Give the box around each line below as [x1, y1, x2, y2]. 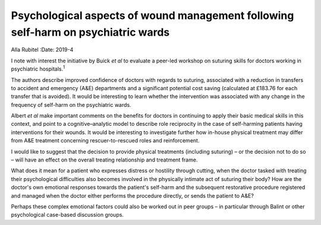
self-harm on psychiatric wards [11, 26, 170, 39]
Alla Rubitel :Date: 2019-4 [11, 46, 74, 53]
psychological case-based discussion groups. [11, 211, 124, 218]
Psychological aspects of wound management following [11, 9, 294, 22]
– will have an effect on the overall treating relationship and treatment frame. [11, 156, 198, 163]
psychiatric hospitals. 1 [11, 64, 65, 72]
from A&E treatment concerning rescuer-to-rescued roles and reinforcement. [11, 137, 200, 144]
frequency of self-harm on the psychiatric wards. [11, 101, 132, 108]
